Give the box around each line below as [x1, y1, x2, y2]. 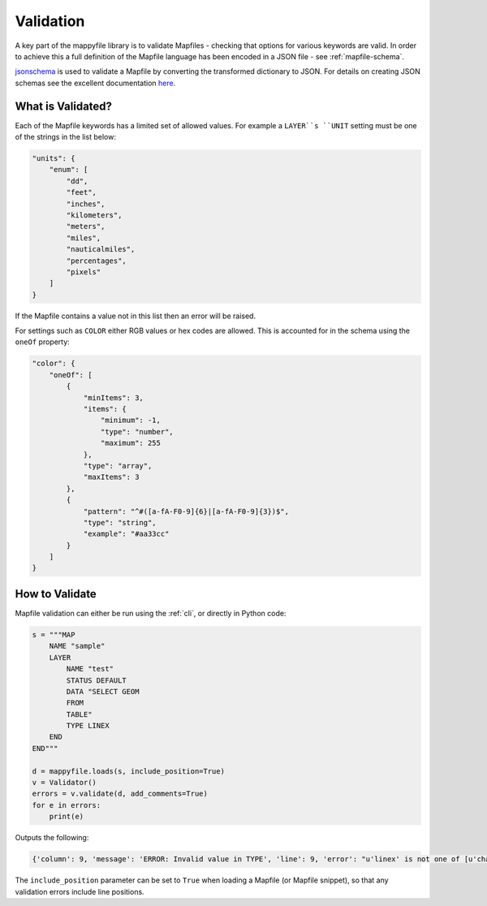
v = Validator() [32, 778, 97, 787]
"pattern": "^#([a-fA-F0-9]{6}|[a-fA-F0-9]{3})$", [83, 507, 290, 516]
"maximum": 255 [100, 438, 162, 448]
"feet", [66, 188, 97, 197]
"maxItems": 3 [83, 472, 140, 482]
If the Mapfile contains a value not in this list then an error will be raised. [15, 311, 256, 321]
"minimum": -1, [100, 416, 162, 425]
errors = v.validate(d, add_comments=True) [32, 789, 209, 799]
